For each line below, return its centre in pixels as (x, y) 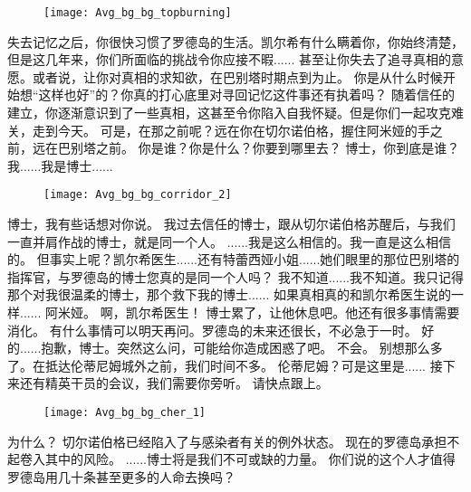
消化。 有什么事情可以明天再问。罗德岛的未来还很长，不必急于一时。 (212, 330)
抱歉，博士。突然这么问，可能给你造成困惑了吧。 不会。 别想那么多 (242, 348)
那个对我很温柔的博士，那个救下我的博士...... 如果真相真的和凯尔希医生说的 (230, 294)
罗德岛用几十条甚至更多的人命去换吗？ (121, 476)
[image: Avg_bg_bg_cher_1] (125, 412)
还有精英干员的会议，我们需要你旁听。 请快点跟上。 (174, 383)
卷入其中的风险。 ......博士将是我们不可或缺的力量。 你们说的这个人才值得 (237, 459)
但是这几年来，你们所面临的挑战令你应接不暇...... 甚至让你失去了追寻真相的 (230, 59)
